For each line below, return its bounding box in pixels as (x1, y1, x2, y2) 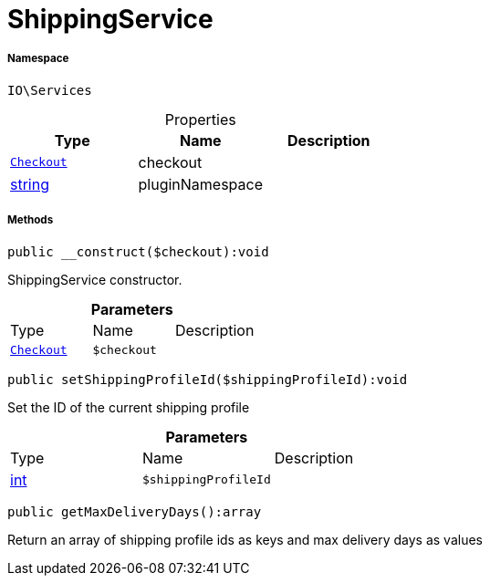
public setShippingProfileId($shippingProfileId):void (7, 371, 408, 387)
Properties (164, 109, 236, 129)
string (10, 174, 49, 193)
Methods (7, 213, 54, 227)
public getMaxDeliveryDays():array (7, 504, 262, 519)
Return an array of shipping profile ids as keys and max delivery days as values (7, 531, 483, 547)
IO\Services (7, 82, 92, 98)
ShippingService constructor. (7, 271, 182, 287)
